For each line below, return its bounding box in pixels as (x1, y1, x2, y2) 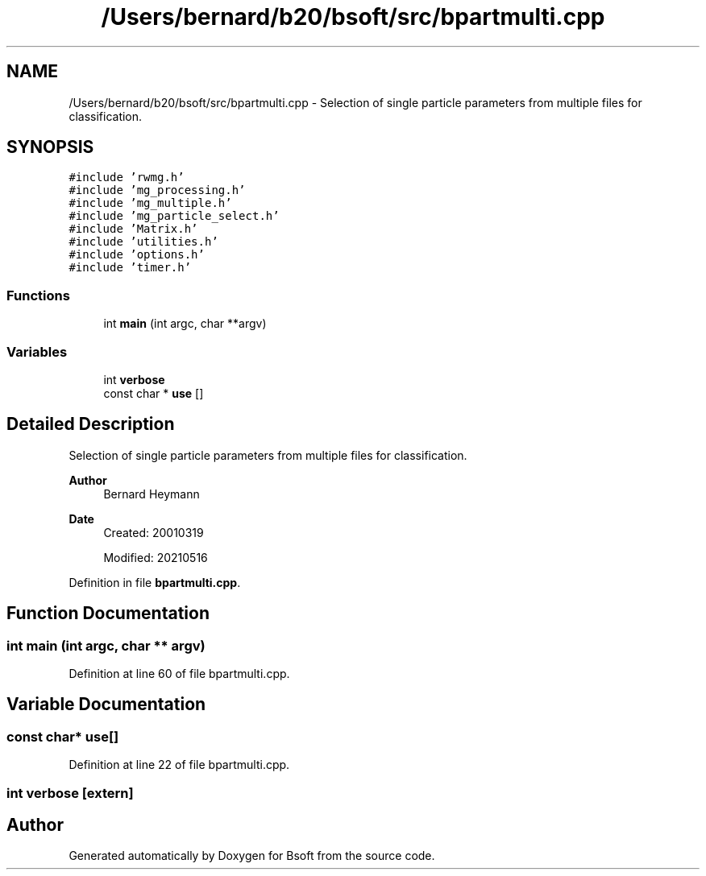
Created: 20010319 (103, 525, 204, 539)
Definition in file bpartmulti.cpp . (69, 575, 241, 589)
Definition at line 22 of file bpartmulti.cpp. (69, 758, 290, 772)
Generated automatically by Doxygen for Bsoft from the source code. (69, 849, 435, 863)
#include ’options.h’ (69, 248, 205, 262)
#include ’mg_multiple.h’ (69, 196, 232, 210)
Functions (6, 287, 70, 304)
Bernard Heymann (103, 486, 200, 501)
